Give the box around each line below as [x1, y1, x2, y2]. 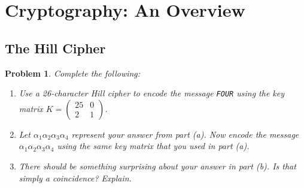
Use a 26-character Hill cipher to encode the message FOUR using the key [19, 87, 285, 99]
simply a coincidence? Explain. [19, 171, 132, 184]
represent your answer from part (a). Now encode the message [71, 128, 299, 140]
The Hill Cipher [5, 38, 106, 57]
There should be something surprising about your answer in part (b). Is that [19, 160, 296, 172]
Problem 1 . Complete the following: [5, 66, 141, 79]
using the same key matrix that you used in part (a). [57, 140, 250, 152]
